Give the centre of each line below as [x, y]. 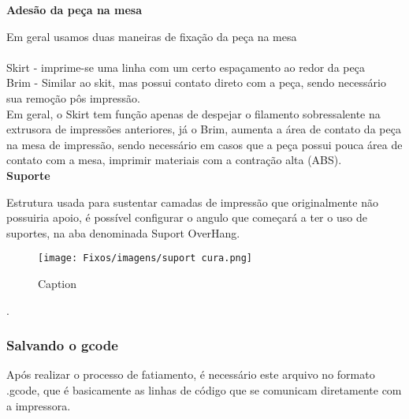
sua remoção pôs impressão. [73, 97]
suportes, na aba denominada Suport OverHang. [123, 232]
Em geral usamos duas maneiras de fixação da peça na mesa [152, 36]
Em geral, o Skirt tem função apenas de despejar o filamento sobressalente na [193, 113]
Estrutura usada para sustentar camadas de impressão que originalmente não [192, 202]
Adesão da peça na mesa [74, 9]
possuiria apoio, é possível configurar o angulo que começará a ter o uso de [187, 217]
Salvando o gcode [62, 345]
